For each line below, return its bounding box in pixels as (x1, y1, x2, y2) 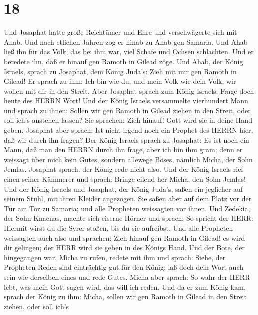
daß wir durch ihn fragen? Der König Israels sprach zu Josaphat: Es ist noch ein (4, 134, 249, 145)
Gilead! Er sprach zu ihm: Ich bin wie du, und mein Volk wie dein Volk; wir (4, 76, 236, 86)
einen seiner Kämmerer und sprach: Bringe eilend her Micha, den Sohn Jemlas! (4, 174, 246, 184)
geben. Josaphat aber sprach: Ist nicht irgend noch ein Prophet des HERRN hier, (4, 125, 253, 135)
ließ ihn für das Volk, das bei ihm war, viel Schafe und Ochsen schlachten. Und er (4, 46, 254, 57)
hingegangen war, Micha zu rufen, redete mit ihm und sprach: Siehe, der (4, 252, 226, 262)
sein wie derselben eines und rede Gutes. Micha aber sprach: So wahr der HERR (4, 271, 250, 282)
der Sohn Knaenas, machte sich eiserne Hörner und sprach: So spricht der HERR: (4, 213, 254, 223)
